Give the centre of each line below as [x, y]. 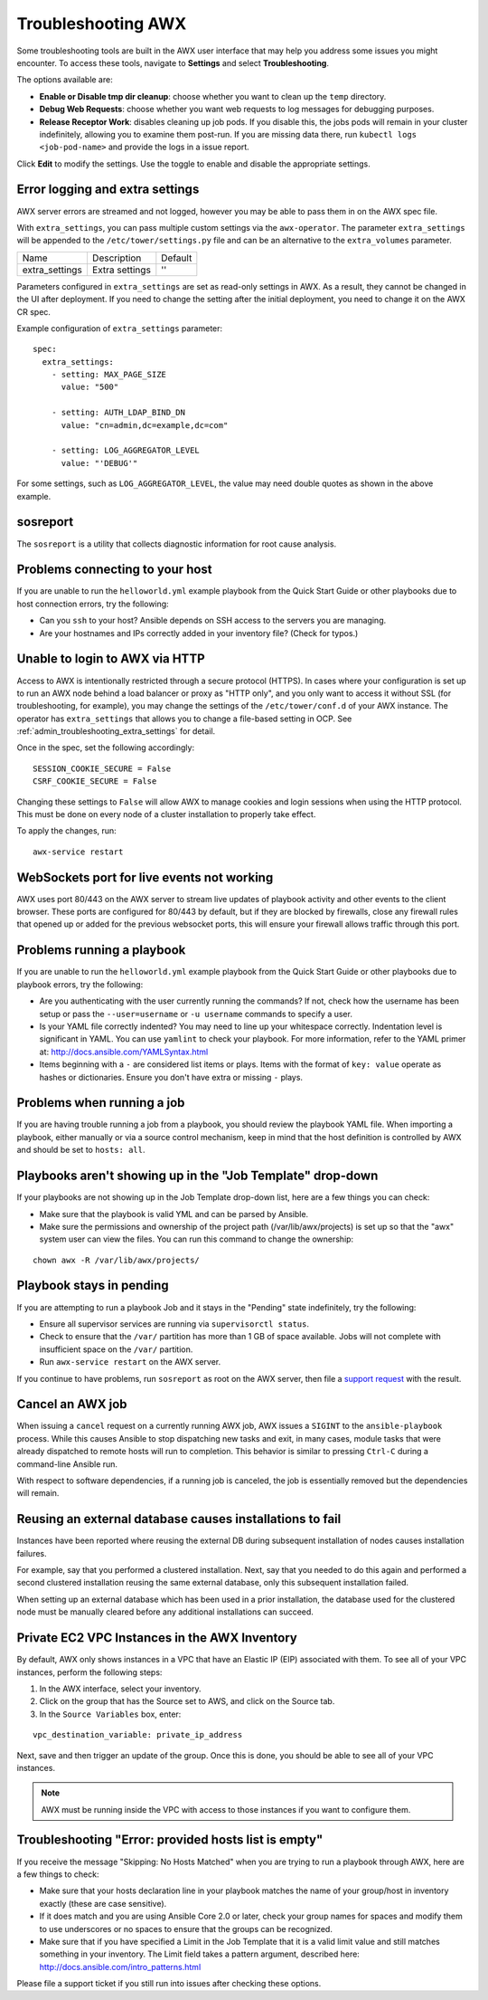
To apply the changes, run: [66, 831]
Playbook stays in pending [93, 1286]
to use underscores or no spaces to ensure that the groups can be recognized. [186, 1929]
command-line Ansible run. [67, 1464]
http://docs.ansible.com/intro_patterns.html [120, 1967]
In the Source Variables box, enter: [110, 1714]
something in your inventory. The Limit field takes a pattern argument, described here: [200, 1954]
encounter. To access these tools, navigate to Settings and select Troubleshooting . [173, 62]
